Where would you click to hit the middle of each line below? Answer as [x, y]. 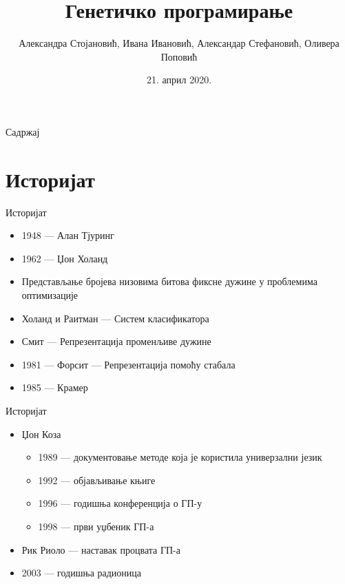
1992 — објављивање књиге [97, 480]
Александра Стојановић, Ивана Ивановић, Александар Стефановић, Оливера [179, 43]
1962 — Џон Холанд [65, 258]
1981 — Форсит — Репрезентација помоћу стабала [128, 364]
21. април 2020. [179, 80]
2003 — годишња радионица [82, 573]
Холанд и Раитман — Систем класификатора [115, 318]
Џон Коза [41, 434]
